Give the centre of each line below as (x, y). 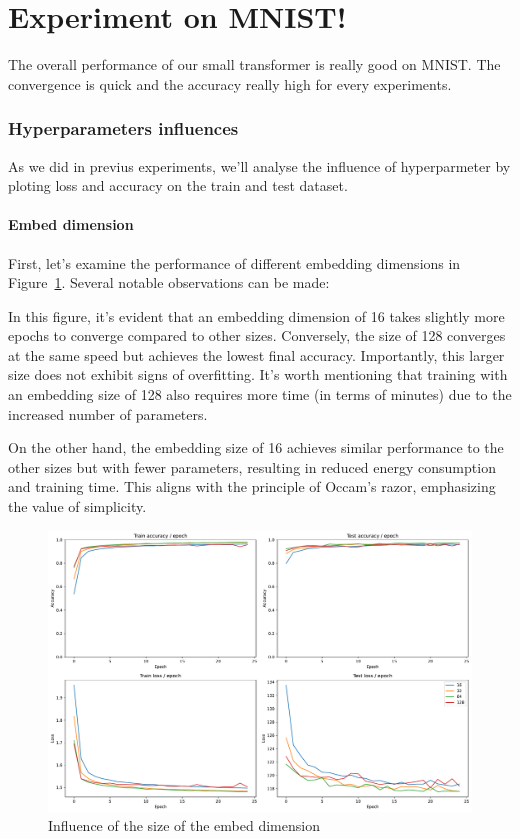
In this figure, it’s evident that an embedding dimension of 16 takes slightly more (256, 315)
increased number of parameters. (108, 413)
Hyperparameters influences (123, 128)
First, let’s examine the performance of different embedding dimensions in (234, 262)
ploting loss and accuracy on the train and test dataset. (178, 185)
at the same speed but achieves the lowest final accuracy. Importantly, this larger (256, 354)
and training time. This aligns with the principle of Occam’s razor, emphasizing (252, 486)
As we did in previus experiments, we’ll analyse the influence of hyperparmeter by (259, 165)
